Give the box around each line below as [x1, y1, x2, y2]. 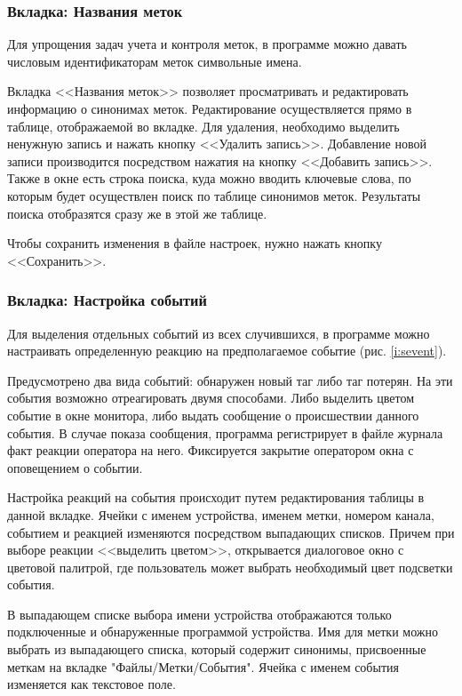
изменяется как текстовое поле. [7, 675, 176, 693]
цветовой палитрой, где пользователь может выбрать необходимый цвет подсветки [7, 557, 453, 576]
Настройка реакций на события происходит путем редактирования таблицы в [7, 488, 425, 507]
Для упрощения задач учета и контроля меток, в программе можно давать [7, 35, 407, 53]
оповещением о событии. [7, 458, 143, 476]
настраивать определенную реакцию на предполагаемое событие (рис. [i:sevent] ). [7, 341, 447, 360]
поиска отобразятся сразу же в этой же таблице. [7, 204, 267, 222]
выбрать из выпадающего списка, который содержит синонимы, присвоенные [7, 640, 426, 659]
